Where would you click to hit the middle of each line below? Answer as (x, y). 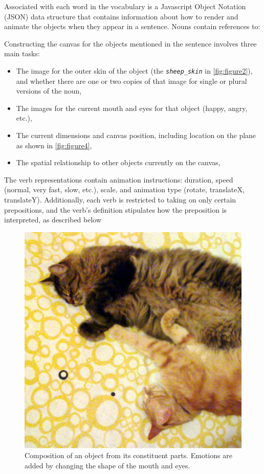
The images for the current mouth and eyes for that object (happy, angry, (132, 108)
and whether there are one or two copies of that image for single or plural (131, 81)
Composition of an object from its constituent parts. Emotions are (128, 455)
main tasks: (22, 53)
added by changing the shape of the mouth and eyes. (107, 466)
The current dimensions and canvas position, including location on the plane (136, 135)
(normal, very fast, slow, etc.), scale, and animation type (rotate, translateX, (124, 189)
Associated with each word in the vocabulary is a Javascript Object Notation (125, 6)
